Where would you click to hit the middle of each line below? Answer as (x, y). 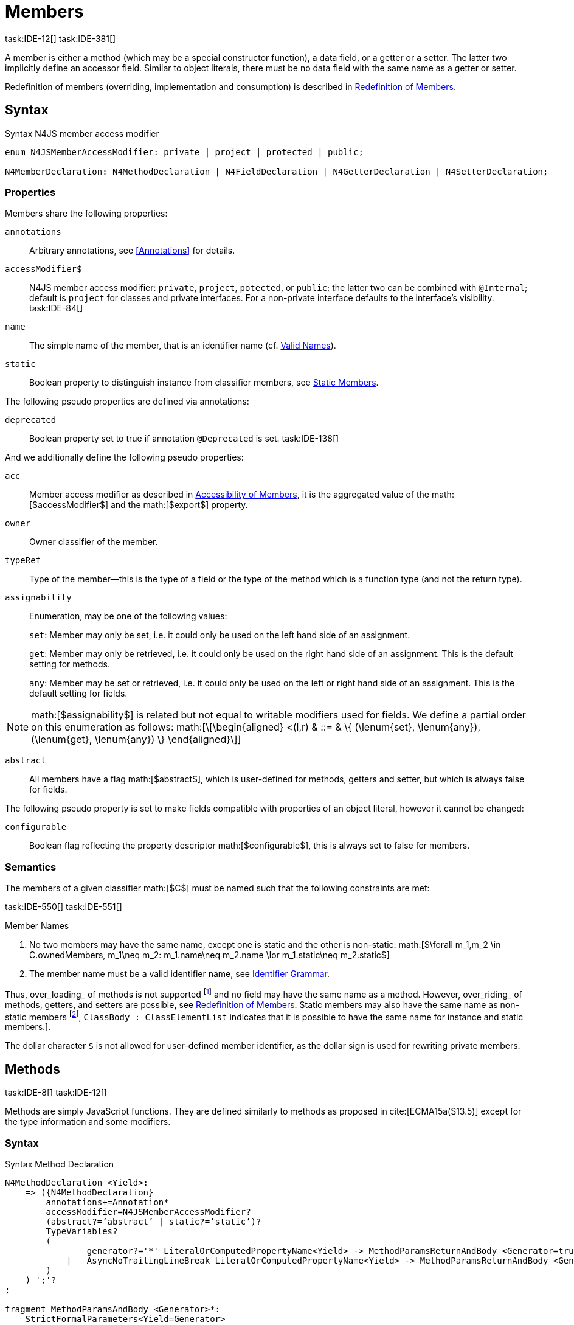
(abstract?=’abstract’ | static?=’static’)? (154, 1222)
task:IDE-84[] (56, 308)
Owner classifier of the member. (94, 542)
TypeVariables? (82, 1231)
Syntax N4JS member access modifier (82, 133)
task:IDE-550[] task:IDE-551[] (64, 907)
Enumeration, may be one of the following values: (128, 616)
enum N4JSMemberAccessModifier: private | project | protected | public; (185, 152)
